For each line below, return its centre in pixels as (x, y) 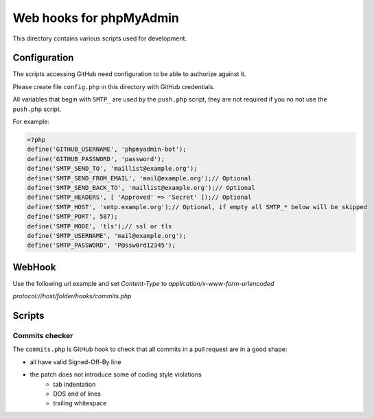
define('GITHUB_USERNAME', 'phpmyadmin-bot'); (107, 149)
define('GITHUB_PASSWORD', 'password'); (96, 159)
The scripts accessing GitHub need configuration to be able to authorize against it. (129, 74)
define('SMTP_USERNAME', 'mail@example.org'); (107, 236)
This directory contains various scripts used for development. (100, 38)
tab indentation (74, 384)
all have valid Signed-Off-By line (75, 362)
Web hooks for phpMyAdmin (96, 18)
